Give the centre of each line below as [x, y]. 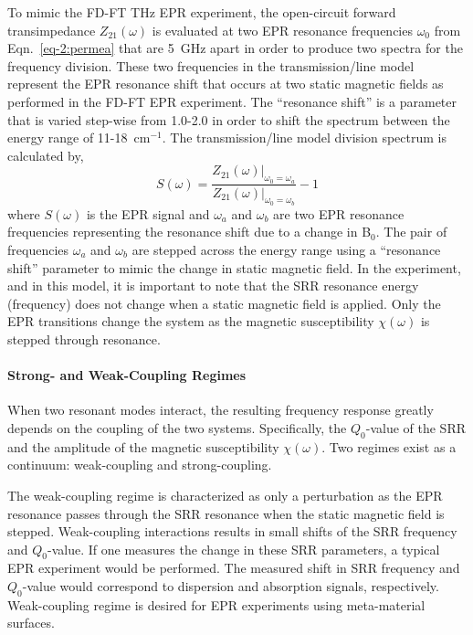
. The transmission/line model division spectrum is [304, 138]
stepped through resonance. [84, 339]
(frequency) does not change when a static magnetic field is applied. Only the [224, 303]
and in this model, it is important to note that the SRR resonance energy [213, 286]
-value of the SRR [416, 427]
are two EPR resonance [339, 213]
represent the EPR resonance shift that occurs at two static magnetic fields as [226, 84]
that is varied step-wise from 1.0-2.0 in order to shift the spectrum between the [229, 119]
